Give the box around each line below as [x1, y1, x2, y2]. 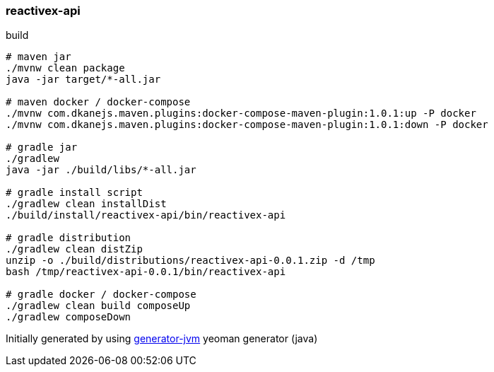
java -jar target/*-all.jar [6, 74, 161, 86]
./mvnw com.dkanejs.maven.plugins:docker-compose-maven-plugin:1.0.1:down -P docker [6, 119, 488, 131]
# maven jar [6, 51, 71, 63]
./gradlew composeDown [6, 311, 131, 323]
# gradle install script [6, 187, 143, 199]
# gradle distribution [6, 232, 131, 244]
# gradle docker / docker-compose [6, 289, 196, 301]
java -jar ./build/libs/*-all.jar [6, 164, 196, 176]
